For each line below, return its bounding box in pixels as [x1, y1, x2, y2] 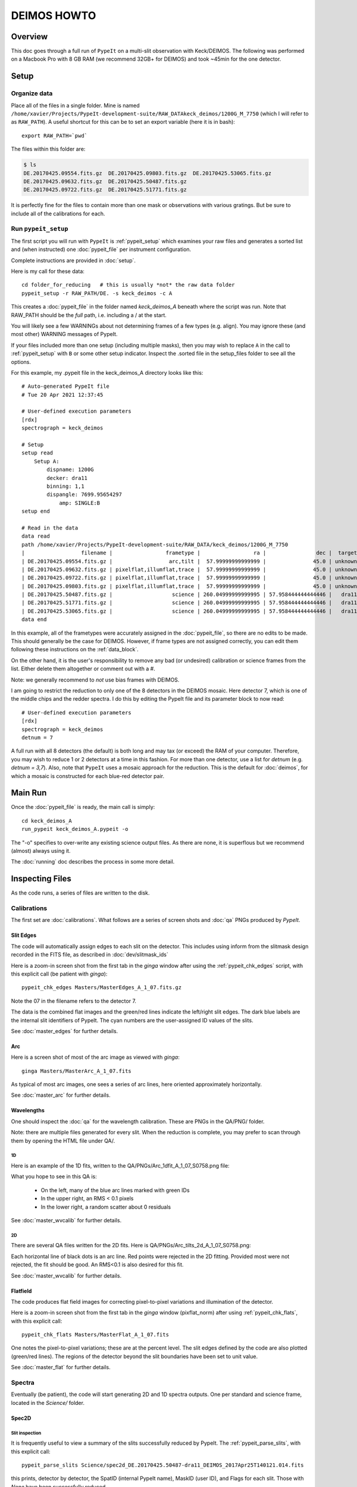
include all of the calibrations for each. [11, 210, 105, 217]
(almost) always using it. [11, 847, 71, 854]
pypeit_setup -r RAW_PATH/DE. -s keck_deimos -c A [21, 290, 173, 297]
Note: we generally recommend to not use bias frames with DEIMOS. [11, 676, 180, 683]
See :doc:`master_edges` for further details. [11, 1027, 118, 1034]
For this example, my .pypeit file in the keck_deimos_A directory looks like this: [11, 369, 203, 376]
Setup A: [33, 458, 59, 465]
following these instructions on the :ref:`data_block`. [11, 646, 139, 653]
